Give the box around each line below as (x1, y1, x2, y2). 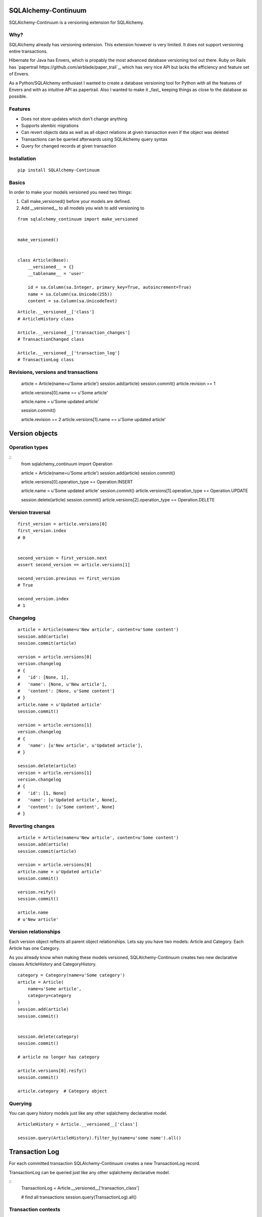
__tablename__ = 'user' (27, 271, 84, 277)
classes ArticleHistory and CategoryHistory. (9, 961, 97, 967)
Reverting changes (9, 823, 55, 830)
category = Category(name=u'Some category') (17, 973, 126, 978)
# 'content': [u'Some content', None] (17, 804, 115, 810)
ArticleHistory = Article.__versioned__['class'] (17, 1122, 138, 1127)
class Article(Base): (17, 257, 69, 263)
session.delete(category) (17, 1033, 80, 1039)
